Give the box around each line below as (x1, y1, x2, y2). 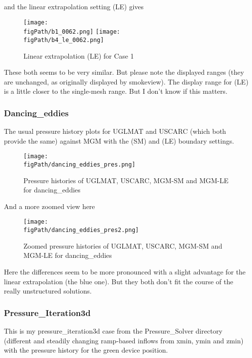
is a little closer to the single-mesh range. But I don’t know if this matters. (4, 86, 228, 96)
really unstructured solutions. (4, 286, 92, 296)
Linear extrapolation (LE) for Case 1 (23, 50, 134, 61)
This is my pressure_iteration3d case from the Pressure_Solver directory (4, 325, 223, 336)
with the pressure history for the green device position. (4, 345, 168, 355)
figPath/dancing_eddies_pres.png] (23, 161, 136, 168)
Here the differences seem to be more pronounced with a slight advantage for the (4, 266, 246, 276)
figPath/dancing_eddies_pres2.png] (23, 227, 139, 234)
